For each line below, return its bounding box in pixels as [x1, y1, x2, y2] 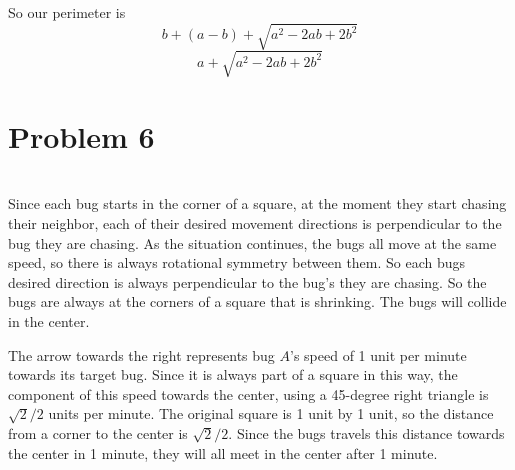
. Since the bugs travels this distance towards [228, 422, 505, 443]
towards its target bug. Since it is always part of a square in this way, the [8, 364, 458, 385]
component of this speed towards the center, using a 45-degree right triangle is [8, 383, 489, 404]
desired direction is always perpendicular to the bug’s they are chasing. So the [8, 271, 487, 292]
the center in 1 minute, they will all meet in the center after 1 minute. [8, 442, 438, 463]
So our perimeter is [8, 2, 126, 22]
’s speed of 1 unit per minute [290, 344, 467, 365]
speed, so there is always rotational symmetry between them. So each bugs [8, 252, 466, 273]
